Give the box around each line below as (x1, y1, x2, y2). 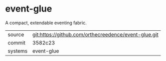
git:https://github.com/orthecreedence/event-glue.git (32, 31, 159, 38)
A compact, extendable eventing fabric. (5, 20, 87, 26)
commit (8, 39, 26, 46)
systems (8, 47, 28, 54)
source (8, 31, 24, 38)
